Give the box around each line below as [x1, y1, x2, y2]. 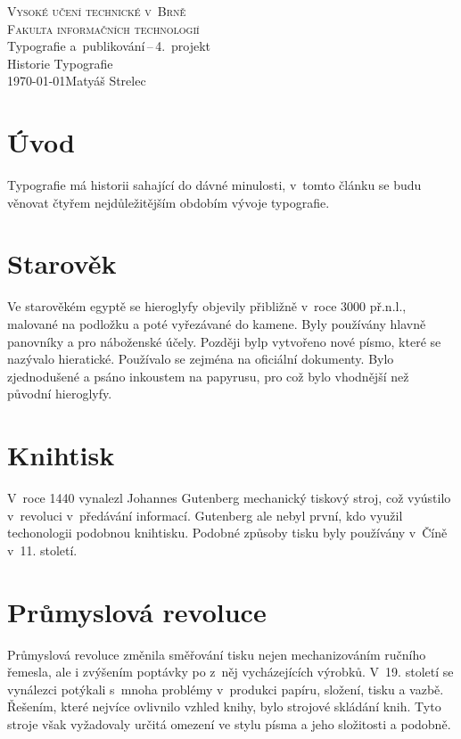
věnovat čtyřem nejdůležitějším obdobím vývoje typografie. [7, 193, 330, 211]
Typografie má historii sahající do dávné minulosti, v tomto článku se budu [7, 176, 422, 194]
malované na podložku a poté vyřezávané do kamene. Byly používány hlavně [7, 315, 426, 333]
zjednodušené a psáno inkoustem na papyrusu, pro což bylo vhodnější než [7, 366, 409, 385]
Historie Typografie [7, 53, 113, 72]
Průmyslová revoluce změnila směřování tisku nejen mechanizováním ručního [7, 645, 426, 663]
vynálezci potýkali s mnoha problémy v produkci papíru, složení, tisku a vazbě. [7, 679, 444, 698]
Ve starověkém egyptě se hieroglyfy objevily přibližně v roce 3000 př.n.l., [7, 297, 407, 316]
